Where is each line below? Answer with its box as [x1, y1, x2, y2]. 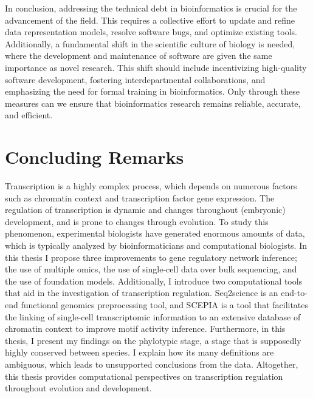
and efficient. [5, 109, 53, 121]
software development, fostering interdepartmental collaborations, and [5, 73, 266, 86]
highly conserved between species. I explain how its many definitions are [5, 346, 274, 359]
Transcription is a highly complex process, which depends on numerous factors [5, 180, 297, 192]
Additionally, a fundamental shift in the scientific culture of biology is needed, [5, 37, 295, 50]
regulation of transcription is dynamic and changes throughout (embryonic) [5, 203, 286, 216]
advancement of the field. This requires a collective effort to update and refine [5, 13, 295, 26]
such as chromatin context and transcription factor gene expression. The [5, 191, 275, 204]
